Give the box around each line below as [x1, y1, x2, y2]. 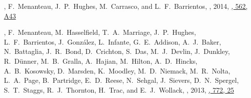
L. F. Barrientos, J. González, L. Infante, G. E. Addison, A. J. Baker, [4, 36, 221, 47]
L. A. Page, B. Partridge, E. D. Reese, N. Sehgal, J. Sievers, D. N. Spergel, [4, 75, 239, 85]
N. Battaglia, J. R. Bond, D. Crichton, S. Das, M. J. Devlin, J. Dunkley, [4, 46, 230, 56]
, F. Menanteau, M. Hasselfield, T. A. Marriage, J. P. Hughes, [4, 27, 196, 37]
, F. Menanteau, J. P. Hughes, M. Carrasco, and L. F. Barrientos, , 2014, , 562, [4, 1, 248, 11]
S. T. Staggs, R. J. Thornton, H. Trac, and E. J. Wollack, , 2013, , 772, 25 [4, 84, 234, 95]
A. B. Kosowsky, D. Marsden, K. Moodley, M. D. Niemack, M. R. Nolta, [4, 65, 230, 75]
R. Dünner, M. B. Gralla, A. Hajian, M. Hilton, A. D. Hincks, [4, 55, 198, 66]
